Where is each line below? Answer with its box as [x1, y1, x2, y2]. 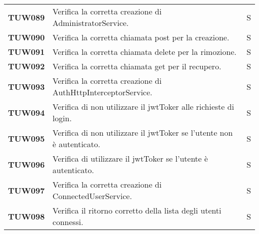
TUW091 [8, 46, 45, 57]
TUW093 [8, 80, 45, 92]
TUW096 [8, 158, 45, 170]
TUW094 [8, 106, 45, 118]
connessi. [52, 216, 84, 228]
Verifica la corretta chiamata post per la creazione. [52, 31, 230, 43]
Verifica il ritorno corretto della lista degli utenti [52, 205, 222, 216]
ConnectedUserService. [52, 190, 132, 202]
